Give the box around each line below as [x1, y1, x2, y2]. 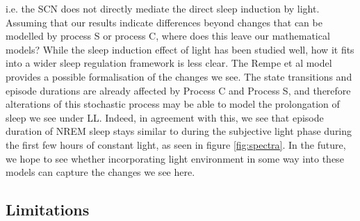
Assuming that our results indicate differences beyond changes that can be [6, 15, 322, 29]
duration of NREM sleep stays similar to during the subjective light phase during [6, 124, 352, 138]
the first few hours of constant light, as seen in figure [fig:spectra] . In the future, [6, 137, 346, 152]
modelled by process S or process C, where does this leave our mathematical [6, 28, 330, 43]
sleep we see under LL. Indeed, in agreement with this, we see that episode [6, 110, 324, 124]
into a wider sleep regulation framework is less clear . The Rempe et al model [6, 56, 332, 70]
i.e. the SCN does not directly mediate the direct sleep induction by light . [6, 1, 320, 15]
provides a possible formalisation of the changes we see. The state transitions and [6, 69, 352, 83]
